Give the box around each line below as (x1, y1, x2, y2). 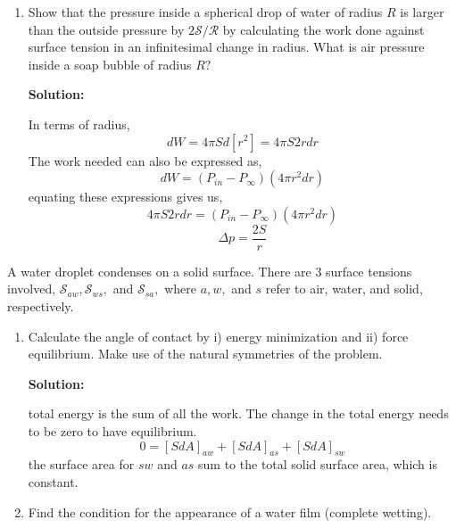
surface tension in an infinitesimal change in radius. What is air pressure (28, 37, 425, 56)
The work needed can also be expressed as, (28, 151, 262, 169)
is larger (400, 3, 444, 21)
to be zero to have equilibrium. (28, 421, 197, 440)
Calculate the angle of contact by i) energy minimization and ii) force (28, 326, 409, 345)
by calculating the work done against (222, 20, 425, 38)
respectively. (7, 297, 74, 315)
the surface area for (28, 455, 135, 474)
